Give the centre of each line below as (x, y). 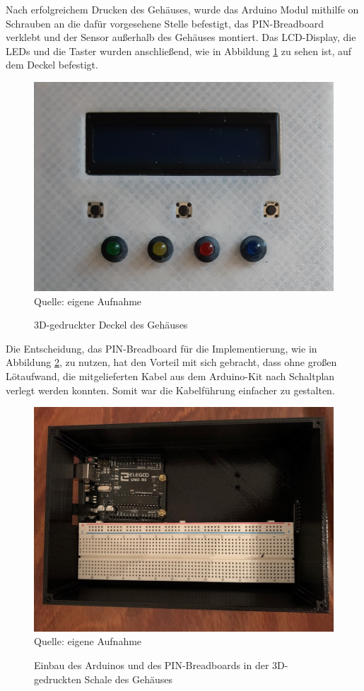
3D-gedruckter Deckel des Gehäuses (111, 325)
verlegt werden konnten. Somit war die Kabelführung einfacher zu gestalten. (170, 390)
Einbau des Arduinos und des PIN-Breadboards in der (152, 665)
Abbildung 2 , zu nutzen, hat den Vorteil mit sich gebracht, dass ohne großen (171, 362)
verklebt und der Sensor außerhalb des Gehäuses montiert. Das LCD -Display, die (181, 37)
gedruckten (58, 679)
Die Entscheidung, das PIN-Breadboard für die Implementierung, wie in (162, 348)
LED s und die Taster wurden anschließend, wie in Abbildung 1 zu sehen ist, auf (179, 51)
